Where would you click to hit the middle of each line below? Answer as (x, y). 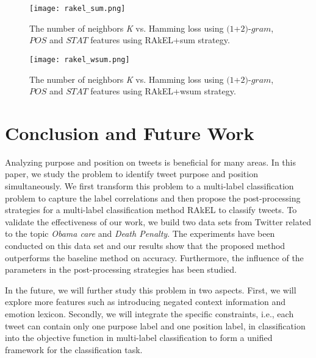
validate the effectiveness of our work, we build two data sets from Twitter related (158, 221)
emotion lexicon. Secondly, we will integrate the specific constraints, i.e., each (149, 313)
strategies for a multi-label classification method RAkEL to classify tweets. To (151, 210)
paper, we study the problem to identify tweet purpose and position (131, 174)
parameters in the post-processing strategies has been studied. (121, 269)
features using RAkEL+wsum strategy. (163, 91)
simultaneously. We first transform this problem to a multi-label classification (149, 186)
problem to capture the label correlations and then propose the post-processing (153, 198)
